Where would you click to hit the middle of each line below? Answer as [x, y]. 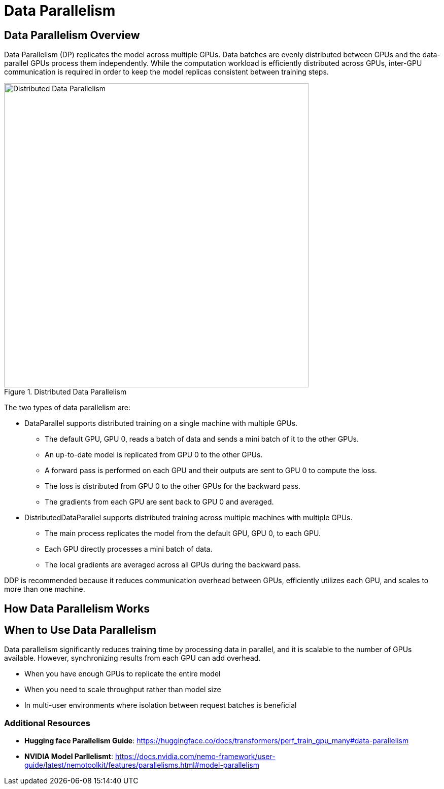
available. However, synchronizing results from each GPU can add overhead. [132, 658]
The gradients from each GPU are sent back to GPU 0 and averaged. [159, 502]
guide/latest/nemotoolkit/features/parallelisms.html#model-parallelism [142, 765]
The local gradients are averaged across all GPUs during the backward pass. [173, 565]
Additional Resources [47, 723]
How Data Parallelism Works [77, 608]
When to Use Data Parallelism [80, 630]
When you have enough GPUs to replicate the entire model [123, 674]
